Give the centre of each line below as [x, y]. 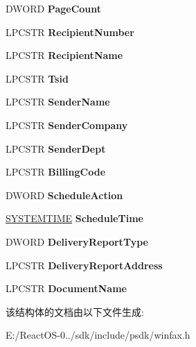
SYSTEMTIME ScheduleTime [74, 218]
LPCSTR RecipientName [64, 55]
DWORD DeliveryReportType [77, 241]
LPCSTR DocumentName [66, 288]
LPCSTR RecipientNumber [70, 32]
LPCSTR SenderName [58, 102]
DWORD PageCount [54, 8]
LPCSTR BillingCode [56, 172]
